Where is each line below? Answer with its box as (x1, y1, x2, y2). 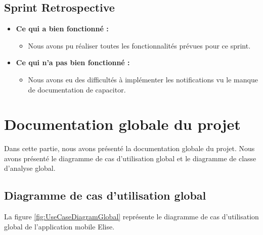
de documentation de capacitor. (28, 84, 126, 95)
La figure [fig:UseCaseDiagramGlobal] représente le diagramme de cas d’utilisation (4, 211, 259, 222)
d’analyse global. (4, 163, 56, 173)
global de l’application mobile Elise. (4, 221, 115, 231)
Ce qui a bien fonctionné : (16, 23, 109, 34)
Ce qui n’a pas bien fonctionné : (16, 57, 130, 68)
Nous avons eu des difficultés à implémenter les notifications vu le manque (28, 74, 258, 84)
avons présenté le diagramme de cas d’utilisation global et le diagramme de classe (4, 153, 256, 163)
